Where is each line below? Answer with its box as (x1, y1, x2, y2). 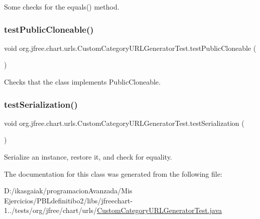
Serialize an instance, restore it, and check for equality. (4, 152, 172, 162)
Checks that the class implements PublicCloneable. (4, 77, 161, 87)
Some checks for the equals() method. (4, 2, 119, 12)
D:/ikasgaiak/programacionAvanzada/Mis (4, 185, 133, 196)
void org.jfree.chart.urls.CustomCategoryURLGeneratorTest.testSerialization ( (4, 117, 244, 128)
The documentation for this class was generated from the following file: (4, 168, 222, 179)
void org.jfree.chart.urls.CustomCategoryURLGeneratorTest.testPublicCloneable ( (4, 42, 256, 53)
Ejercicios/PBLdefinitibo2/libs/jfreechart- (4, 195, 133, 205)
